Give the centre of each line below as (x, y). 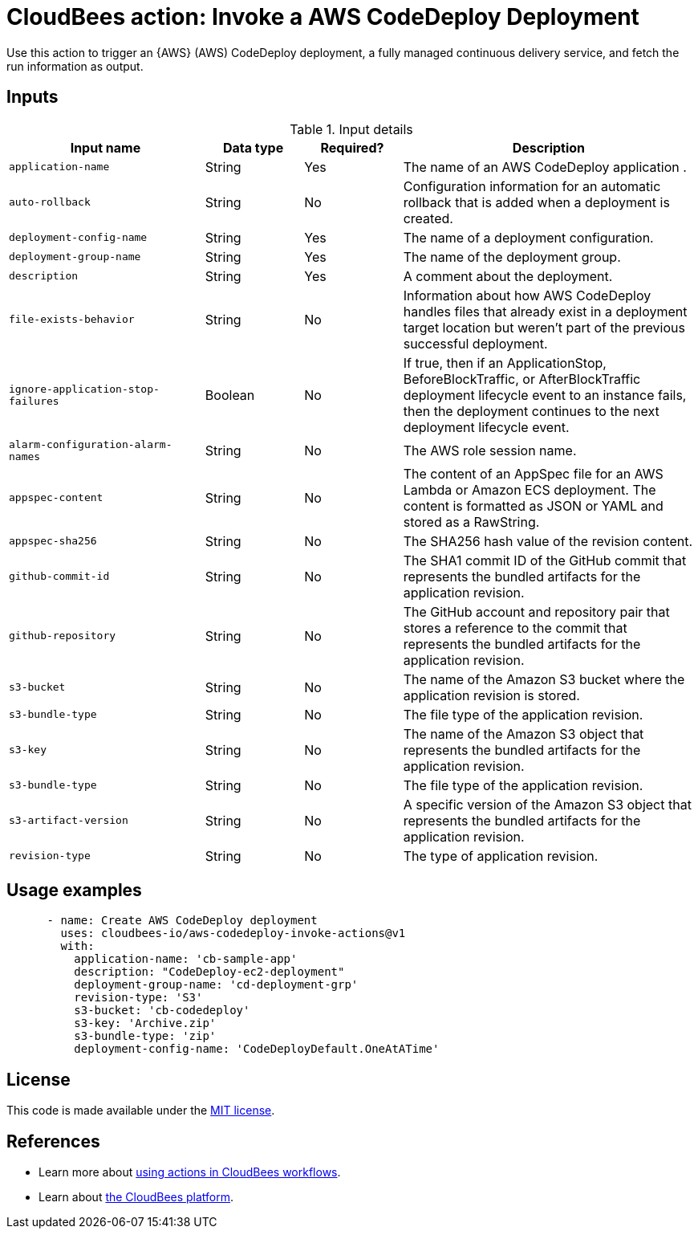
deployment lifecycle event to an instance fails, (545, 395)
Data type (253, 147)
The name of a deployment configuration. (528, 237)
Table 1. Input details (351, 129)
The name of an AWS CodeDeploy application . (545, 167)
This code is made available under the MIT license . (141, 1111)
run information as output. (75, 66)
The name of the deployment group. (512, 257)
